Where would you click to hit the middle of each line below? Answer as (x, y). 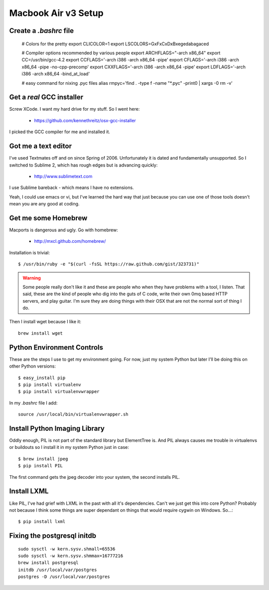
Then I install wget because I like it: (45, 322)
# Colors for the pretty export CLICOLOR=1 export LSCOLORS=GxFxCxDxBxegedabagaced (115, 44)
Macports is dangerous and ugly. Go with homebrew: (64, 230)
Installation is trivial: (29, 252)
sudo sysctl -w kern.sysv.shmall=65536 (67, 549)
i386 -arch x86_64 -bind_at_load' (56, 74)
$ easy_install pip (42, 378)
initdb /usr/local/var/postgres (58, 570)
